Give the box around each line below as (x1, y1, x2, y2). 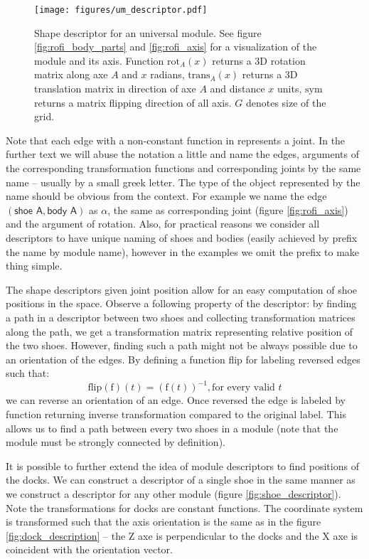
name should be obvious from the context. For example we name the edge (6, 188, 327, 203)
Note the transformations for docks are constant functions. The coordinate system (6, 500, 363, 515)
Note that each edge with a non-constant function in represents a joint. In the (6, 132, 346, 147)
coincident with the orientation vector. (6, 542, 173, 557)
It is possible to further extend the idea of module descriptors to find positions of (6, 458, 359, 473)
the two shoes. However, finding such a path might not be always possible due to (6, 338, 358, 353)
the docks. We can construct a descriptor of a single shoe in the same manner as (6, 472, 355, 487)
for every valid (212, 383, 275, 393)
